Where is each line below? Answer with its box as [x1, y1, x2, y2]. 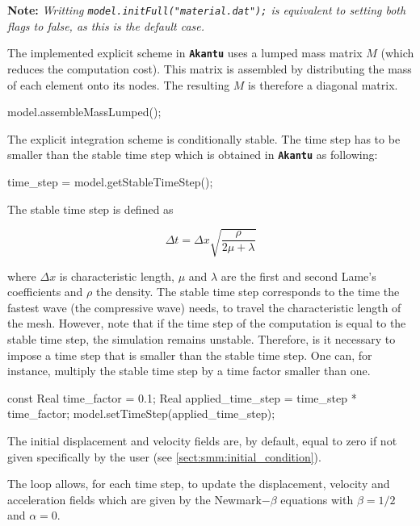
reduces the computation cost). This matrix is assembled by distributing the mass [7, 60, 412, 77]
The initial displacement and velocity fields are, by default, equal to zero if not [7, 432, 397, 449]
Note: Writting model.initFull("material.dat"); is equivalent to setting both [7, 2, 406, 18]
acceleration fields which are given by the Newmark [7, 491, 262, 507]
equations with [280, 491, 354, 507]
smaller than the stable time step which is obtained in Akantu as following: [7, 146, 378, 163]
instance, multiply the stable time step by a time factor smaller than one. [7, 362, 371, 379]
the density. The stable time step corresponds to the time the [95, 283, 400, 300]
